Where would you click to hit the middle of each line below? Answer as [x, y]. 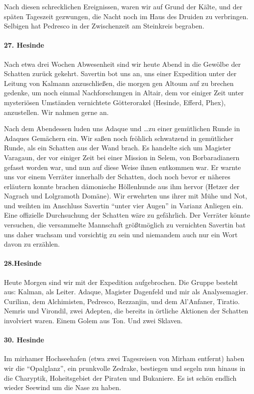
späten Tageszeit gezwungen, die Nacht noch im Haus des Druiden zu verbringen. [126, 16]
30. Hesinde [24, 340]
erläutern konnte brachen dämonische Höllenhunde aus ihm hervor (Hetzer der [122, 186]
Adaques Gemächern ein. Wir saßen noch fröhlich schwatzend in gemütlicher [119, 138]
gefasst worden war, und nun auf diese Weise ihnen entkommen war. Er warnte [123, 167]
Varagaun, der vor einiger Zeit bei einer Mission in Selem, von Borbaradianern [122, 157]
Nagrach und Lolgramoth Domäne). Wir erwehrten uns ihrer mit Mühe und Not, [126, 196]
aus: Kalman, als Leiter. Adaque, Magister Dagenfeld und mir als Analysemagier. [126, 292]
